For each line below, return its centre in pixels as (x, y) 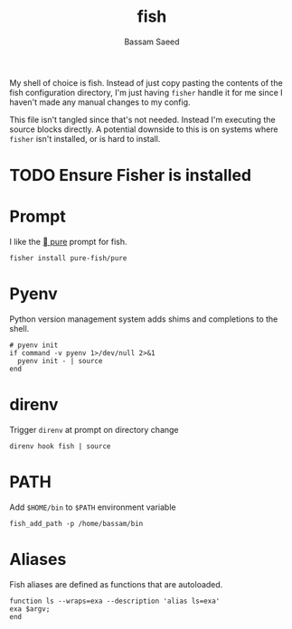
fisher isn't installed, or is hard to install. (85, 138)
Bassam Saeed (152, 42)
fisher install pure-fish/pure (68, 258)
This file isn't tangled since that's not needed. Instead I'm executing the (142, 119)
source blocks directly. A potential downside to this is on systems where (144, 129)
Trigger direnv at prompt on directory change (94, 429)
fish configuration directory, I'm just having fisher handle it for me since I (146, 92)
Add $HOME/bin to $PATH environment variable (93, 507)
